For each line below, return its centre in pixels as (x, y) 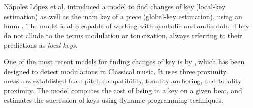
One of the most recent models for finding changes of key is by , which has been (124, 61)
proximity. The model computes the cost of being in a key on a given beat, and (123, 90)
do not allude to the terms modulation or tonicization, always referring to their (123, 35)
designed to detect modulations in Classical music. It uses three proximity (115, 71)
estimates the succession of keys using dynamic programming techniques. (113, 100)
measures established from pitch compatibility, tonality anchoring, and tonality (123, 81)
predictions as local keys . (41, 45)
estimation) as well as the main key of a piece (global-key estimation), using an (123, 16)
